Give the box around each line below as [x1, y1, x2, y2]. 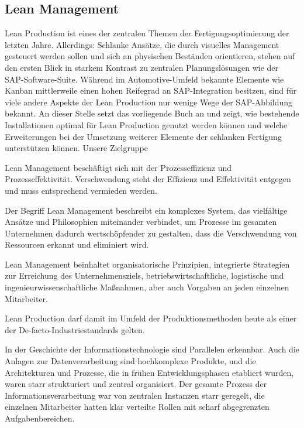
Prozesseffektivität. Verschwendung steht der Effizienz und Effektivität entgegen [5, 173, 291, 185]
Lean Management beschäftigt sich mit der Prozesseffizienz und [5, 161, 232, 173]
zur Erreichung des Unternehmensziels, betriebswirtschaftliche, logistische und [5, 269, 284, 282]
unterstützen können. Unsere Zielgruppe [5, 142, 148, 154]
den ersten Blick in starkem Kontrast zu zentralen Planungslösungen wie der [5, 61, 279, 73]
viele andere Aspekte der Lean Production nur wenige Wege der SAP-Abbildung [5, 95, 293, 108]
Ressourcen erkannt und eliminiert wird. [5, 238, 149, 251]
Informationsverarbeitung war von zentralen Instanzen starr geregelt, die [5, 389, 265, 401]
